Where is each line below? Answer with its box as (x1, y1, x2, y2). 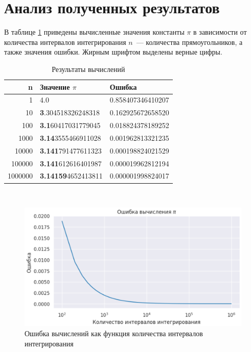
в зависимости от (193, 27, 247, 37)
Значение (40, 81, 70, 92)
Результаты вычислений (52, 63, 125, 74)
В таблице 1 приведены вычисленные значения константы (4, 27, 185, 37)
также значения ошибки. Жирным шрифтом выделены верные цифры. (4, 46, 222, 57)
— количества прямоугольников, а (136, 36, 243, 47)
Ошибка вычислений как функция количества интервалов (25, 328, 203, 338)
